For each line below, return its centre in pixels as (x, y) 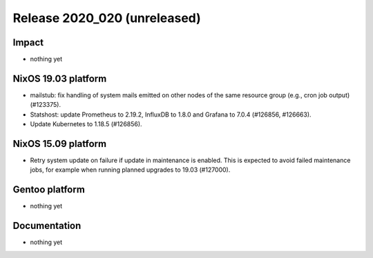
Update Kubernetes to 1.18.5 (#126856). (86, 124)
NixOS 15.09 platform (60, 144)
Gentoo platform (49, 190)
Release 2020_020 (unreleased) (107, 18)
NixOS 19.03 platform (60, 78)
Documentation (47, 226)
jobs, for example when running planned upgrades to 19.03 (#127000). (130, 170)
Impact (28, 42)
